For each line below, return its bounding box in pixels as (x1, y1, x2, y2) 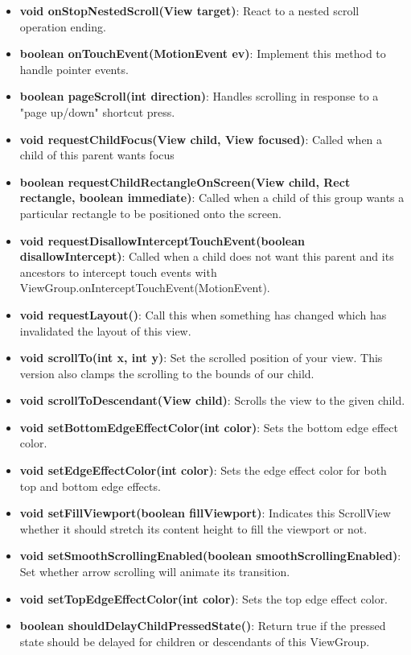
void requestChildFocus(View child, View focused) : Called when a (19, 130, 383, 147)
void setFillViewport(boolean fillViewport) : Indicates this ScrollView (19, 505, 391, 521)
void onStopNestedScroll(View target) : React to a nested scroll (19, 2, 360, 19)
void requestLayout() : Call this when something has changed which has (19, 306, 387, 323)
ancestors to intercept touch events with (19, 263, 217, 280)
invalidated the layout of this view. (19, 322, 191, 339)
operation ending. (19, 18, 106, 35)
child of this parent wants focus (19, 146, 175, 163)
